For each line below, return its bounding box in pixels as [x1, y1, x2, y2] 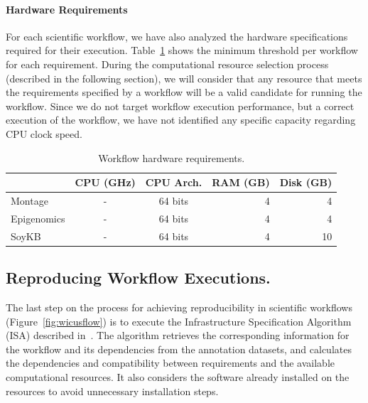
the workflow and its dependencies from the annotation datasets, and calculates [6, 341, 352, 356]
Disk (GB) [279, 175, 332, 190]
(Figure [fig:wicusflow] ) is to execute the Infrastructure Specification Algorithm [6, 313, 352, 328]
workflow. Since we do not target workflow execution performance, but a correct [6, 98, 355, 113]
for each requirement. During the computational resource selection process [6, 56, 329, 71]
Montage [11, 193, 48, 208]
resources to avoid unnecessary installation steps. [6, 383, 219, 398]
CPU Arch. [145, 175, 202, 190]
